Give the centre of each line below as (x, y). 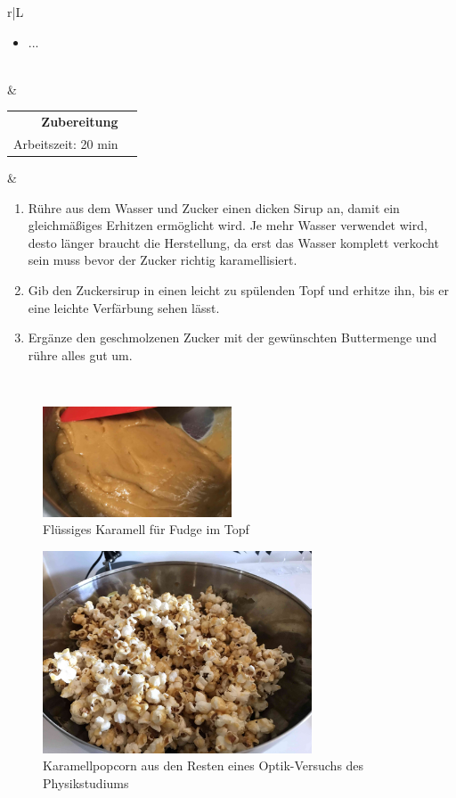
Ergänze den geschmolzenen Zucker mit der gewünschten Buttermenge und (232, 337)
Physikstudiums (86, 782)
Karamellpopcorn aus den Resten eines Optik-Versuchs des (204, 765)
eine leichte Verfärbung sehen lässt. (124, 307)
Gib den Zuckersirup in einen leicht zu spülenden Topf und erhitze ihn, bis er (239, 290)
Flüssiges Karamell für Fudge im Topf (146, 529)
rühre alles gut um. (80, 354)
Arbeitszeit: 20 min (66, 143)
